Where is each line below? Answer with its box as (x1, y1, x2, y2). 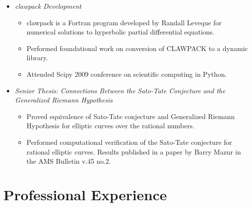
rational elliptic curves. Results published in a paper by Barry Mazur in (26, 146, 241, 156)
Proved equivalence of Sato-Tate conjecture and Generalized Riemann (26, 111, 235, 121)
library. (26, 52, 48, 63)
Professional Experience (3, 184, 167, 204)
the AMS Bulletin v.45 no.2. (26, 156, 111, 166)
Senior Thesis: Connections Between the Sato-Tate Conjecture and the (15, 85, 226, 95)
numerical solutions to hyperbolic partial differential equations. (26, 27, 215, 37)
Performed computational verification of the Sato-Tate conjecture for (26, 137, 232, 147)
